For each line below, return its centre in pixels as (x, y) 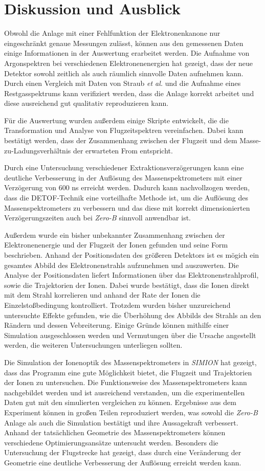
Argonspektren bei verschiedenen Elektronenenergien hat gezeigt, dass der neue (129, 63)
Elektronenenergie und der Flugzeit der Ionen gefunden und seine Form (116, 245)
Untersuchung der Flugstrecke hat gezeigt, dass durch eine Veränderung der (123, 452)
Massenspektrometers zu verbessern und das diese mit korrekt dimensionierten (127, 207)
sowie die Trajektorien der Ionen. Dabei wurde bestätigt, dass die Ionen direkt (127, 285)
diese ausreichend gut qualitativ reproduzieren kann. (86, 103)
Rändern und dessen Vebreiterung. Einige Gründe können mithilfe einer (117, 325)
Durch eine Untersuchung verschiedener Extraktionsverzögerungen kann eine (124, 167)
